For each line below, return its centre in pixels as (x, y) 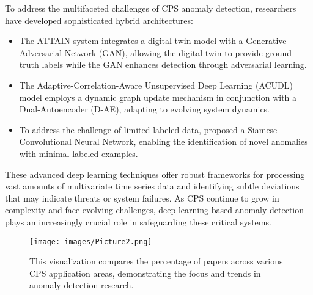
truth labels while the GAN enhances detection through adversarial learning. (163, 64)
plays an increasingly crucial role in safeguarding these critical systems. (138, 221)
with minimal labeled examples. (79, 153)
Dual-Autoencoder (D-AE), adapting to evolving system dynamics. (145, 109)
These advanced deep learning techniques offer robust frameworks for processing (155, 174)
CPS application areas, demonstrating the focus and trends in (145, 273)
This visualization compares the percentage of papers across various (156, 261)
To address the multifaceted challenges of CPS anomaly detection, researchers (151, 8)
